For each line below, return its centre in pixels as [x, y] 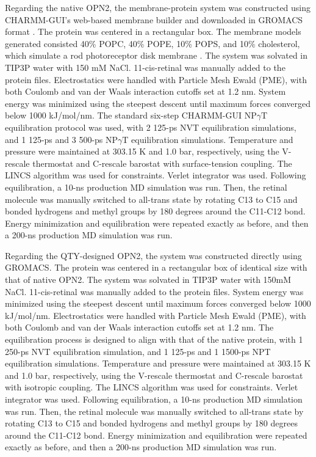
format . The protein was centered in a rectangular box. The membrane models [153, 31]
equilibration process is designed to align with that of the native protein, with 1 [154, 339]
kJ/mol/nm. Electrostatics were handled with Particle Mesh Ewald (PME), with [156, 315]
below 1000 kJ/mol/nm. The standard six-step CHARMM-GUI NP [131, 115]
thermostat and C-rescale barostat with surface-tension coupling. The [162, 163]
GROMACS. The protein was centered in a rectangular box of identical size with [156, 267]
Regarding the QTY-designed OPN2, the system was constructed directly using [153, 255]
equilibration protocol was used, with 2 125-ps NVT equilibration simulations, [151, 127]
